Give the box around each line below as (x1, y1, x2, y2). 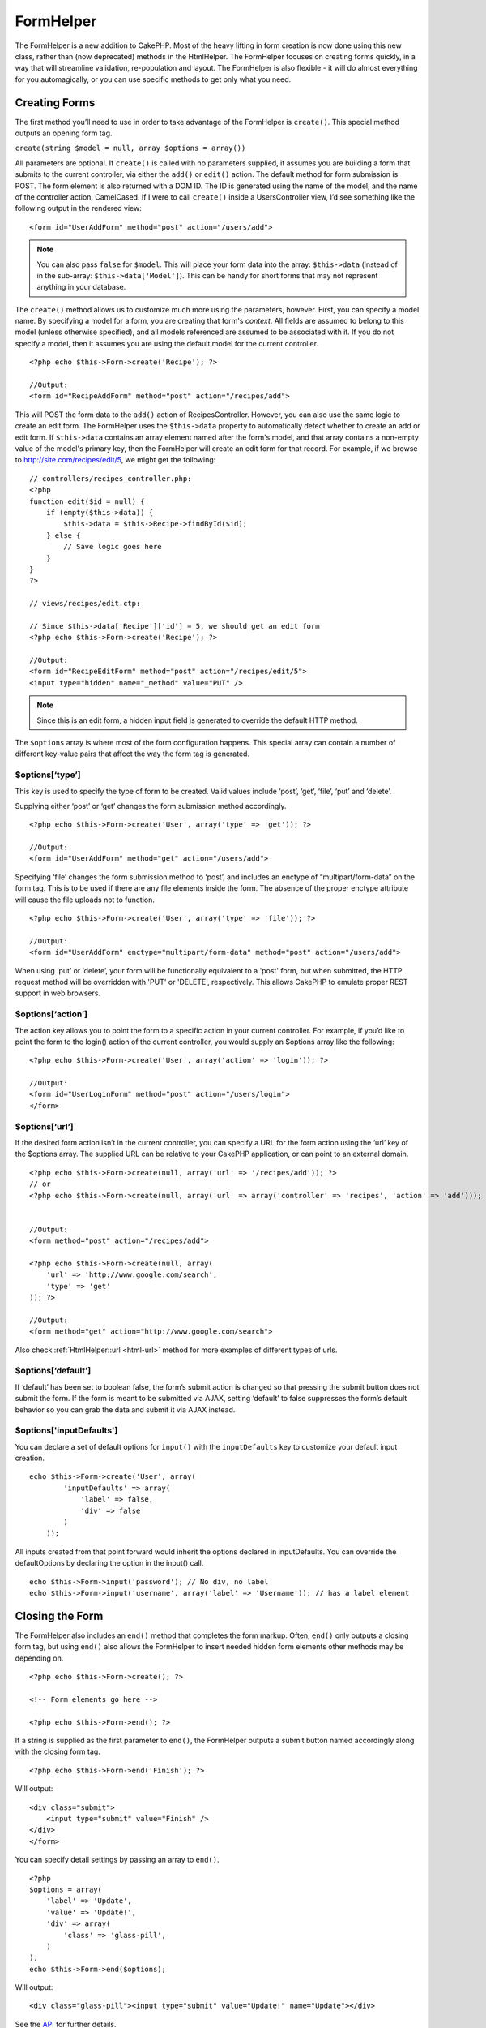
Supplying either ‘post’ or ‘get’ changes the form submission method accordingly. (15, 801, 287, 810)
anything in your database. (36, 282, 126, 292)
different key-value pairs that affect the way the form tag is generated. (15, 749, 250, 758)
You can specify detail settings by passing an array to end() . (15, 1854, 220, 1865)
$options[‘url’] (15, 1120, 74, 1132)
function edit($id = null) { (29, 496, 145, 506)
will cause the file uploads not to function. (15, 895, 156, 904)
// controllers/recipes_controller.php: (29, 474, 192, 483)
